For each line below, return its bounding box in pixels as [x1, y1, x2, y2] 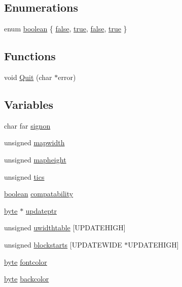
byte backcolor [4, 273, 49, 284]
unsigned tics [4, 171, 45, 182]
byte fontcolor [4, 256, 47, 267]
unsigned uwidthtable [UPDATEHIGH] [4, 222, 126, 233]
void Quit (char [4, 72, 52, 82]
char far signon [4, 120, 51, 131]
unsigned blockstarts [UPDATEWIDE [4, 239, 122, 250]
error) [58, 72, 76, 82]
